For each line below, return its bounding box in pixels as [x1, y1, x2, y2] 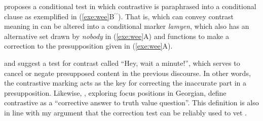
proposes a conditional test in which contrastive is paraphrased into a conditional [4, 1, 256, 11]
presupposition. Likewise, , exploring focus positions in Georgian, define [4, 87, 227, 98]
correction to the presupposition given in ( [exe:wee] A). [4, 41, 173, 51]
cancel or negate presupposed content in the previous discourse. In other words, [4, 67, 251, 78]
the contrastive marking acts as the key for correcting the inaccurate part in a [4, 77, 247, 88]
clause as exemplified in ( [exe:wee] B [4, 11, 115, 21]
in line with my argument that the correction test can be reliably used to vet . [4, 107, 247, 117]
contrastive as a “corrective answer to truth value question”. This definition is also [4, 97, 259, 108]
